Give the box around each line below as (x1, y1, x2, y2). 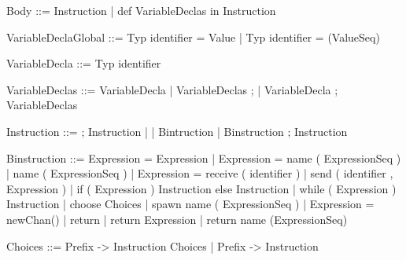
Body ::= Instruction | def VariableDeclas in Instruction (6, 2, 276, 18)
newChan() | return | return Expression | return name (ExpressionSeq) (6, 211, 348, 227)
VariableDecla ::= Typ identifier (6, 55, 161, 71)
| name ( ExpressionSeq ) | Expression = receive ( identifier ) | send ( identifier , (6, 165, 393, 181)
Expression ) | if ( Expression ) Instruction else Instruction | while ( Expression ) (6, 180, 397, 196)
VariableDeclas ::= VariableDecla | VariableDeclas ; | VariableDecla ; (6, 81, 338, 97)
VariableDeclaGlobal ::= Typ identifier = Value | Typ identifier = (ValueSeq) (6, 28, 380, 45)
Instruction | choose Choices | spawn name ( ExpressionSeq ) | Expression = (6, 196, 375, 212)
